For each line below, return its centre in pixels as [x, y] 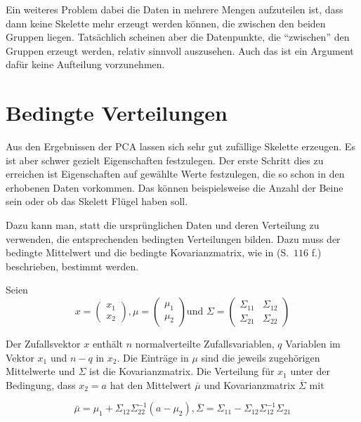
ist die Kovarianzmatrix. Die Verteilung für [182, 371]
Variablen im [313, 344]
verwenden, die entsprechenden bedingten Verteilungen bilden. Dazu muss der [173, 238]
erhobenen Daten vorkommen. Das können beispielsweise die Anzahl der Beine [175, 187]
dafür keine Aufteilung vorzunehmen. [85, 64]
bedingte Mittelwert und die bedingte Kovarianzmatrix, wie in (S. [147, 252]
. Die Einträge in [153, 357]
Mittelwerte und [40, 371]
